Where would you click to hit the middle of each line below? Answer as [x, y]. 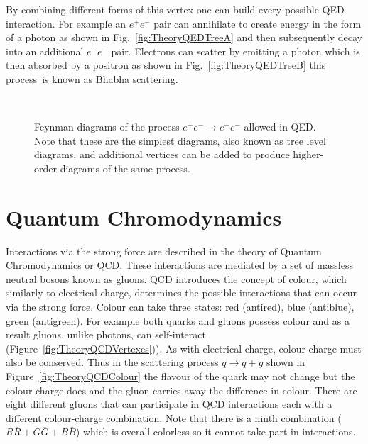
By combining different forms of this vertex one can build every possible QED [175, 9]
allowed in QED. [280, 127]
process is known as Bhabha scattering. [92, 78]
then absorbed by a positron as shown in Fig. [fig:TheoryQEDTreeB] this [166, 65]
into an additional [45, 51]
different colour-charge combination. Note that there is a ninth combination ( [174, 417]
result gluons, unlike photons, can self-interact [106, 334]
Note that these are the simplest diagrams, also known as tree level [180, 140]
